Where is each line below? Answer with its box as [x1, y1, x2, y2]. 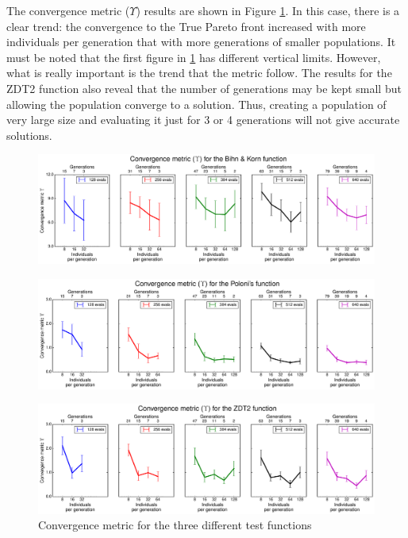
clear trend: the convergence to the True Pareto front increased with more [6, 17, 366, 34]
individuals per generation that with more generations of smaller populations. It [6, 33, 396, 50]
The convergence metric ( [6, 2, 130, 18]
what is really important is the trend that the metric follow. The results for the [6, 64, 392, 81]
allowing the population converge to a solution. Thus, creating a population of [6, 95, 387, 112]
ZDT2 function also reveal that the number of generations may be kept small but [6, 79, 402, 96]
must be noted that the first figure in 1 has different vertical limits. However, [6, 48, 381, 65]
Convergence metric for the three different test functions [38, 517, 312, 533]
